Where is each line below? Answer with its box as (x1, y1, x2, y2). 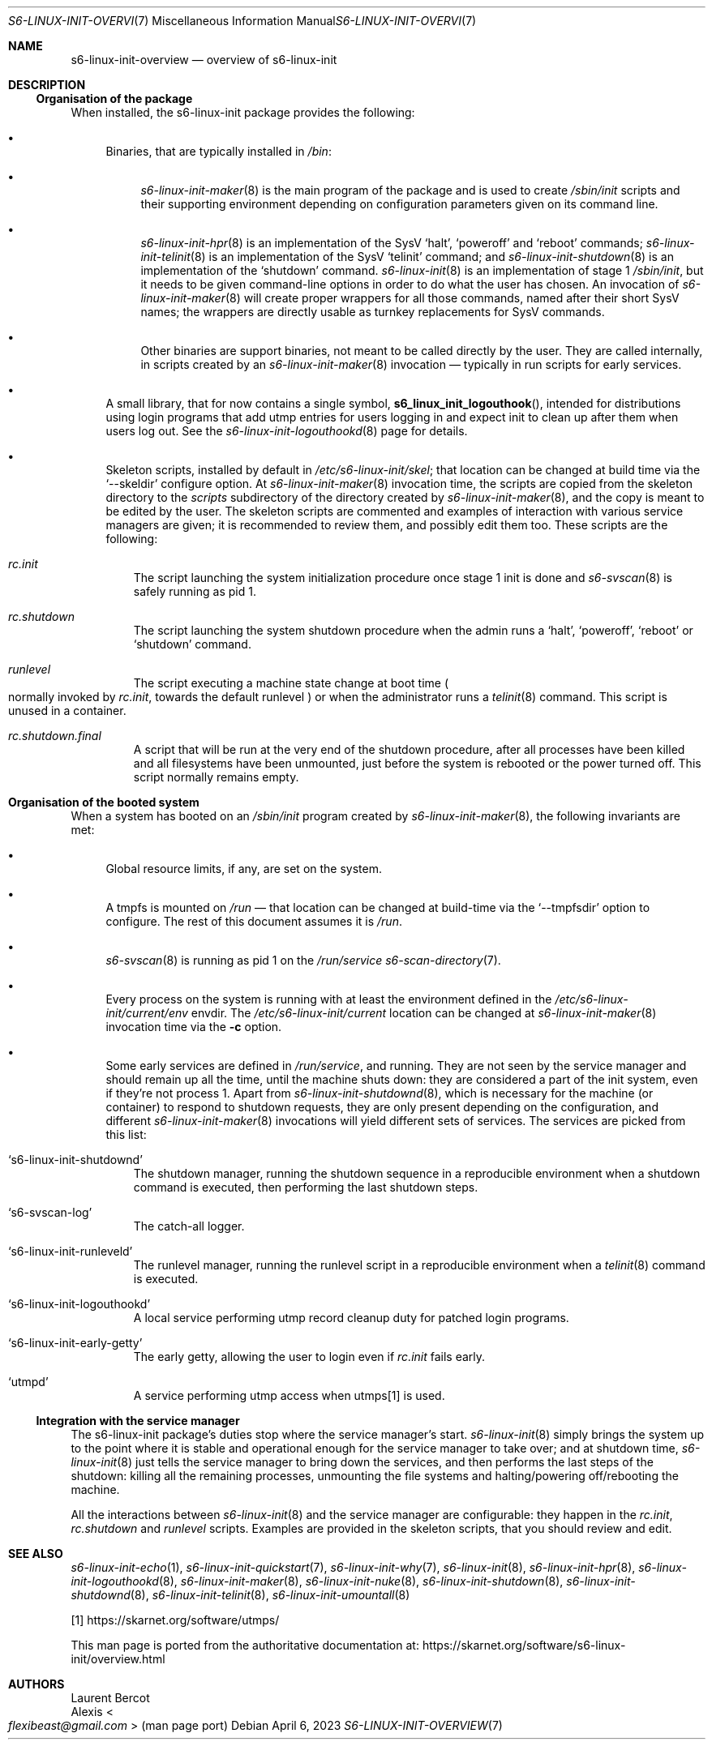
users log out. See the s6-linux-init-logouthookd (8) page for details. (105, 424, 468, 438)
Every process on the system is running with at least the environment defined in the (105, 992, 552, 1006)
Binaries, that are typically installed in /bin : (105, 144, 332, 158)
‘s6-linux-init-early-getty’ (8, 1336, 143, 1350)
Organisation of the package (36, 92, 193, 105)
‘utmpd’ (8, 1375, 49, 1389)
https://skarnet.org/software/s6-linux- (422, 1638, 626, 1652)
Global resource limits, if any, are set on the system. (105, 862, 382, 875)
